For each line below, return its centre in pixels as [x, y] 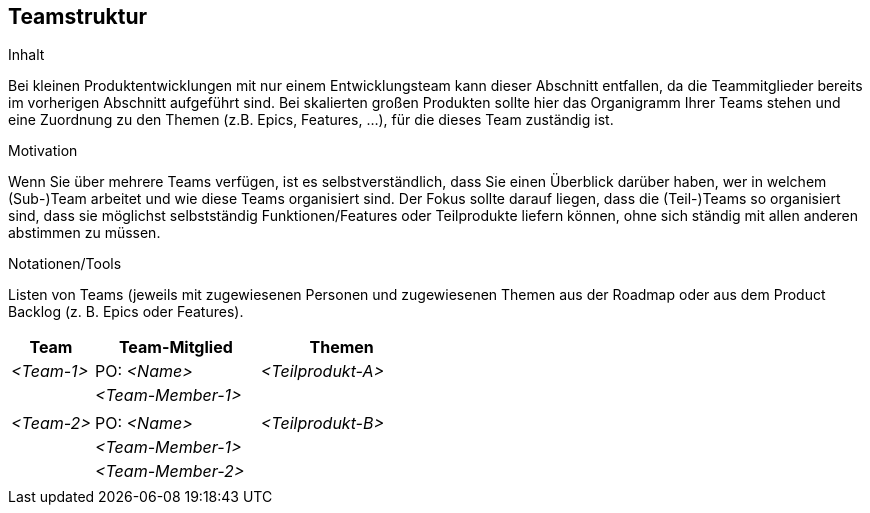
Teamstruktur [78, 16]
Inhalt [26, 55]
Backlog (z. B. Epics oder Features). [126, 312]
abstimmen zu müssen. [84, 233]
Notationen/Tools [65, 264]
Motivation [43, 151]
